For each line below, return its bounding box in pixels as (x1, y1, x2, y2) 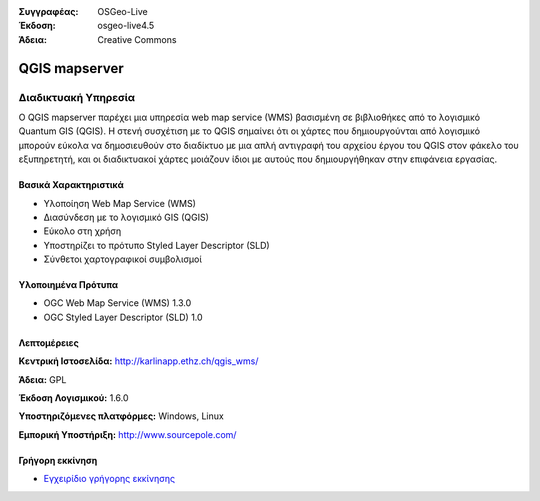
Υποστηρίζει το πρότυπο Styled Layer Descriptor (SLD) (43, 239, 270, 251)
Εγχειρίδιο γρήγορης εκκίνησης (43, 473, 175, 485)
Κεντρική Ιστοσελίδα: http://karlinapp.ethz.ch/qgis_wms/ (18, 355, 259, 367)
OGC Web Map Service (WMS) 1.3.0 (43, 297, 192, 309)
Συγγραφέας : (18, 6, 79, 17)
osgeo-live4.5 (97, 20, 155, 32)
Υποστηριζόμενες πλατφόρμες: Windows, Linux (18, 410, 224, 422)
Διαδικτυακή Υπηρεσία (18, 90, 135, 104)
